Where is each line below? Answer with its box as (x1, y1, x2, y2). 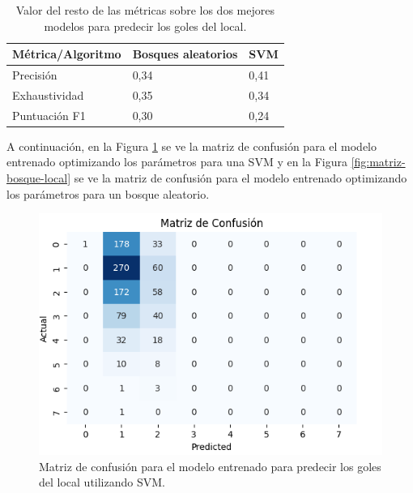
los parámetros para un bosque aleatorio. (6, 185, 210, 202)
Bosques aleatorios (132, 45, 238, 62)
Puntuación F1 (12, 106, 86, 123)
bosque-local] (6, 169, 71, 186)
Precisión (12, 66, 57, 84)
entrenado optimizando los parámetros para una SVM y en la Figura (6, 153, 347, 170)
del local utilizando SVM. (39, 474, 165, 491)
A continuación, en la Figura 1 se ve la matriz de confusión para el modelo (6, 137, 377, 154)
